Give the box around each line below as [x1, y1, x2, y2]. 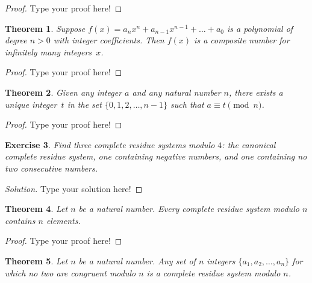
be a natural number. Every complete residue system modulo [78, 202, 299, 215]
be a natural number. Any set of [78, 254, 196, 267]
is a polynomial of [226, 22, 293, 34]
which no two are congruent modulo [5, 266, 136, 279]
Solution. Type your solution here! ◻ [5, 182, 143, 194]
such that [170, 98, 204, 110]
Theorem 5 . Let [5, 254, 68, 267]
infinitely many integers [5, 45, 92, 58]
